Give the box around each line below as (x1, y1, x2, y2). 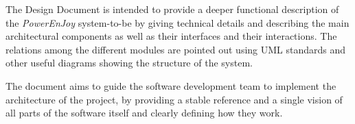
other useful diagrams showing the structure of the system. (5, 55, 253, 70)
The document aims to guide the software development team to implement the (5, 78, 336, 92)
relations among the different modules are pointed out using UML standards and (5, 42, 346, 56)
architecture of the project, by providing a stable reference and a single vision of (5, 92, 343, 106)
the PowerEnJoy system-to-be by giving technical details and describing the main (5, 15, 350, 29)
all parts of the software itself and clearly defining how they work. (5, 106, 283, 120)
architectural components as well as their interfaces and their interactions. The (5, 29, 337, 43)
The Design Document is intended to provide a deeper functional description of (5, 2, 339, 16)
